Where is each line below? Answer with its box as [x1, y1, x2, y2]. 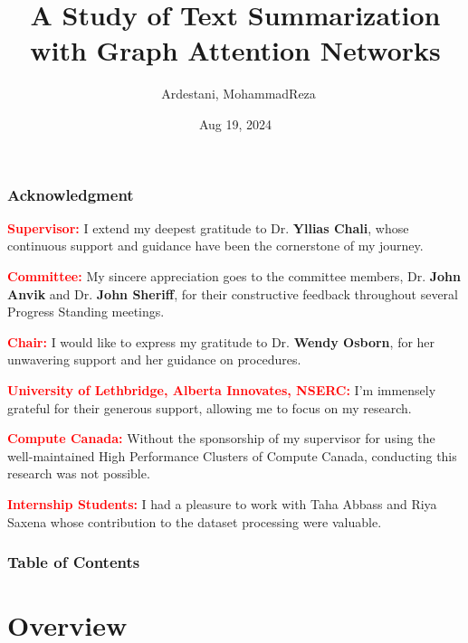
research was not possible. [7, 464, 150, 483]
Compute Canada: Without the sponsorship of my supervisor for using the [7, 429, 435, 448]
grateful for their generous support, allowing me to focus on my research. [7, 398, 412, 417]
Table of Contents [7, 551, 140, 573]
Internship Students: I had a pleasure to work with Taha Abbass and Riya [7, 494, 437, 513]
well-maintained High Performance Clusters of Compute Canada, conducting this [7, 446, 457, 465]
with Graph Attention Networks [30, 32, 441, 69]
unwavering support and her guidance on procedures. [7, 350, 301, 369]
